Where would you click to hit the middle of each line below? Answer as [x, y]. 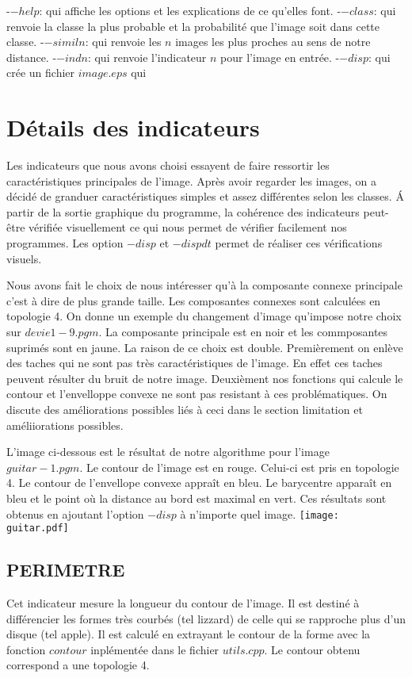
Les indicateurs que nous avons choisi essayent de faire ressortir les [168, 165]
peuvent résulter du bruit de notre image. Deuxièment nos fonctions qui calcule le [205, 378]
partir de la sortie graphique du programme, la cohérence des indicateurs [183, 211]
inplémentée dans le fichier [155, 649]
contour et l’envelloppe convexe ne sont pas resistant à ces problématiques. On [197, 394]
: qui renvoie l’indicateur [147, 57]
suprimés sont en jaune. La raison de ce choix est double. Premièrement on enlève [205, 347]
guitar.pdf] [38, 529]
